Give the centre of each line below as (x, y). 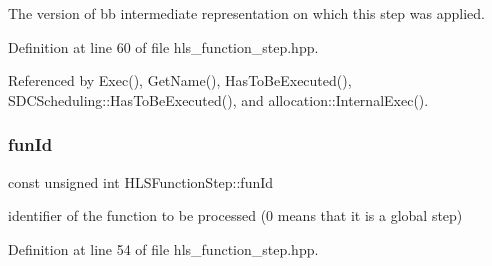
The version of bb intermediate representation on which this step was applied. (246, 13)
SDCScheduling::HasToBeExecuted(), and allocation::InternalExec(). (218, 99)
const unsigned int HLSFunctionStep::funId (141, 181)
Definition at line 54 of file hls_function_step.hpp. (163, 248)
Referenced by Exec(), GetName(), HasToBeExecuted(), (180, 80)
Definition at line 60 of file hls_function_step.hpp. (163, 46)
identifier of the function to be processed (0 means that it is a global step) (235, 215)
